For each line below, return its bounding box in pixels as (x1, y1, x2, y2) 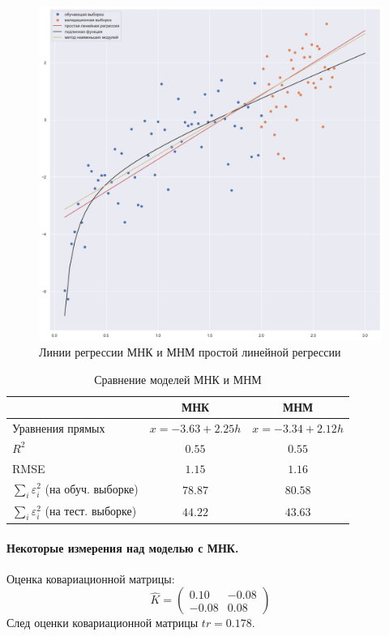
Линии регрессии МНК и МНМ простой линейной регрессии (39, 344, 341, 360)
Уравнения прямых (12, 420, 105, 437)
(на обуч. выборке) (45, 480, 139, 497)
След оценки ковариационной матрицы (6, 614, 199, 631)
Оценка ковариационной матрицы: (6, 570, 175, 587)
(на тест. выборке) (45, 502, 137, 519)
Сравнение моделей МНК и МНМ (94, 370, 262, 387)
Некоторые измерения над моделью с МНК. (6, 539, 239, 556)
